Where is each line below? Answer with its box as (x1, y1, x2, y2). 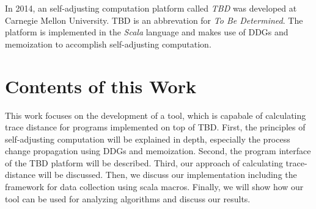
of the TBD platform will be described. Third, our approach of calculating (5, 156, 283, 169)
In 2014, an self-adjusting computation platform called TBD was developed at (5, 2, 297, 14)
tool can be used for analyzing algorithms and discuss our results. (5, 192, 251, 205)
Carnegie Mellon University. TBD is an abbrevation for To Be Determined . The (5, 13, 303, 26)
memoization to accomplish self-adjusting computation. (5, 37, 211, 50)
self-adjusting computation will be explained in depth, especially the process (5, 132, 290, 145)
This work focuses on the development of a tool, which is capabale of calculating (5, 108, 306, 121)
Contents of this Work (5, 73, 196, 98)
